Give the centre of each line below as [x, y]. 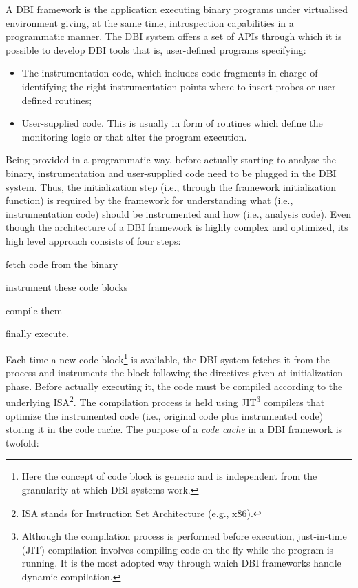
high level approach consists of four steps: [93, 240]
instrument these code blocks [67, 287]
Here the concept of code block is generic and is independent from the [169, 476]
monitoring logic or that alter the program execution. [134, 136]
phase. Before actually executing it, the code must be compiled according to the [174, 386]
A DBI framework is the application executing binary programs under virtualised [177, 9]
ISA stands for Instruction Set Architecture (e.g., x [129, 513]
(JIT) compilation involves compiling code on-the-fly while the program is [178, 549]
